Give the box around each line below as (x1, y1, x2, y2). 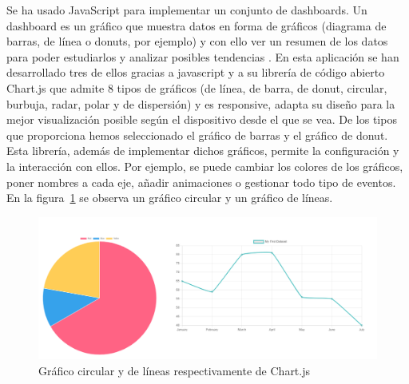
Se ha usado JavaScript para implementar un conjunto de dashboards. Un (6, 2, 367, 18)
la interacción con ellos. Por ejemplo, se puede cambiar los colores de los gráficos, (6, 157, 403, 174)
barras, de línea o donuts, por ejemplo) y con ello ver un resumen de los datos (6, 33, 388, 49)
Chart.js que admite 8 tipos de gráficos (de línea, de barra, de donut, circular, (6, 79, 387, 96)
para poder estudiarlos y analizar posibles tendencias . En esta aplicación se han (6, 48, 399, 65)
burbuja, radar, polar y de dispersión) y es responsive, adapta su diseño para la (6, 95, 395, 112)
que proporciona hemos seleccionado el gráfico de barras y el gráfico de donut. (6, 126, 388, 143)
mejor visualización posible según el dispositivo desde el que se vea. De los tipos (6, 111, 397, 128)
